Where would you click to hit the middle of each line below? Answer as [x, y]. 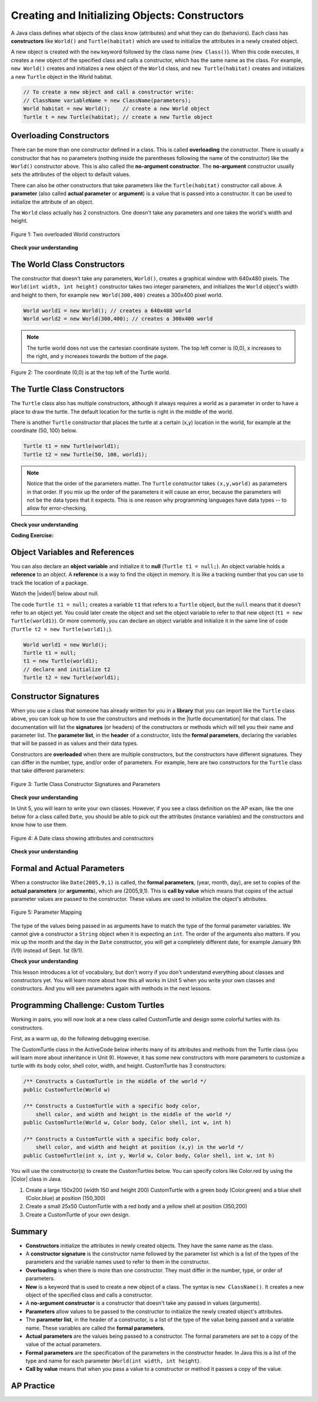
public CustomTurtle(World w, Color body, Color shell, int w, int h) [127, 1123]
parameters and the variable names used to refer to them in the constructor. [118, 1262]
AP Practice [33, 1386]
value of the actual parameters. [64, 1344]
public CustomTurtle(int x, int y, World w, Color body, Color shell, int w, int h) [149, 1155]
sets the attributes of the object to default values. [71, 174]
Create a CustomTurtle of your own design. [78, 1214]
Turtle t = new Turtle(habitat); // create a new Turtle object [118, 117]
